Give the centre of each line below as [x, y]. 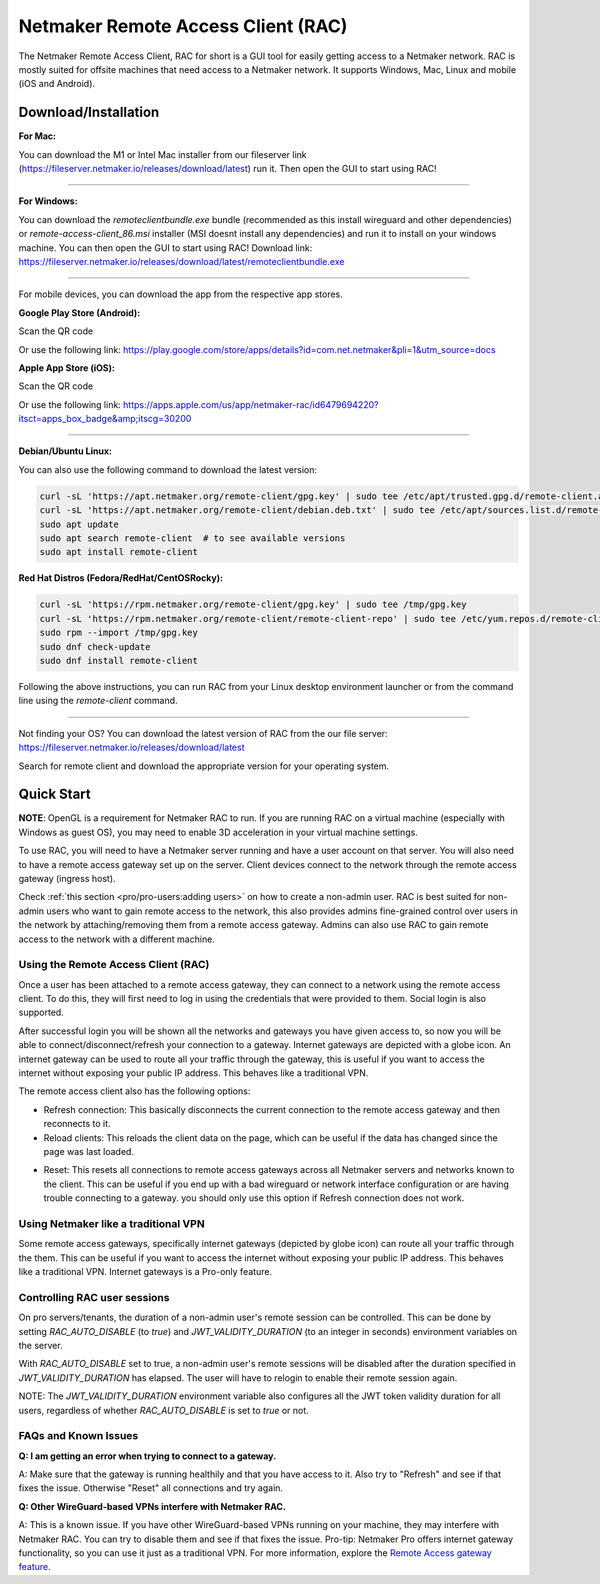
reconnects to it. [77, 1124]
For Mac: [37, 136]
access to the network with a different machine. [116, 939]
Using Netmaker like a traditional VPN [111, 1223]
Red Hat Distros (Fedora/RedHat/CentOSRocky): [121, 578]
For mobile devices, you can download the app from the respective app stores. [181, 294]
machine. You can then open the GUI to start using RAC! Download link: [165, 247]
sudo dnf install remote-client [119, 660]
